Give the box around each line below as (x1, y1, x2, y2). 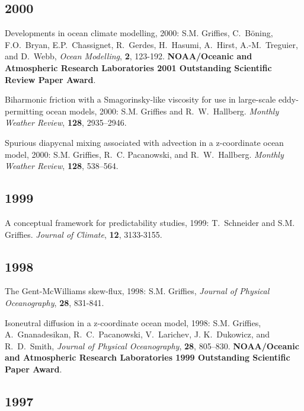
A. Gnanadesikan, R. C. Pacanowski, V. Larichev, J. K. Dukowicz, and (5, 328, 270, 340)
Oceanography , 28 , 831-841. (5, 296, 104, 308)
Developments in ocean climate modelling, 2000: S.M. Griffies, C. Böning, (5, 27, 273, 39)
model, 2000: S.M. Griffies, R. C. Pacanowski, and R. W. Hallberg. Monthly (5, 148, 284, 160)
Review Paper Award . (5, 73, 96, 85)
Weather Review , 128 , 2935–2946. (5, 116, 127, 129)
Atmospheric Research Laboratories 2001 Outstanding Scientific (5, 61, 272, 74)
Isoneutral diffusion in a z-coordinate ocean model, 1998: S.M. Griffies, (5, 316, 261, 329)
